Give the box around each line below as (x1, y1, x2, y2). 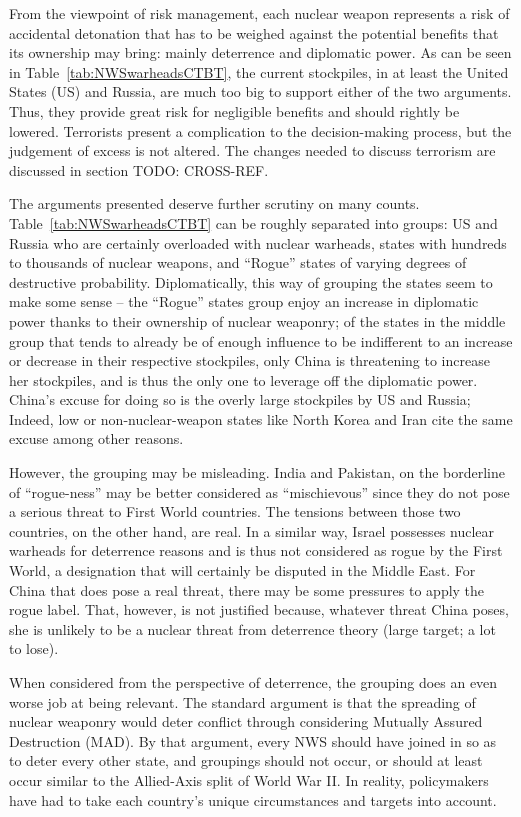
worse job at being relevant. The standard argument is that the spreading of (9, 691, 476, 712)
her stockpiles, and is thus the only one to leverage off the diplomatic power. (9, 369, 478, 390)
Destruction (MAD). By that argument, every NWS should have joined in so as (9, 730, 497, 751)
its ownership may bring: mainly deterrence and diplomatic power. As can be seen (9, 42, 512, 63)
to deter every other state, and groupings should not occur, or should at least (9, 750, 483, 771)
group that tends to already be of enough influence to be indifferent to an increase (9, 330, 513, 351)
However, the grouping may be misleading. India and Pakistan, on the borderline (9, 462, 505, 483)
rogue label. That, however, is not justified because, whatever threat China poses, (9, 599, 509, 620)
